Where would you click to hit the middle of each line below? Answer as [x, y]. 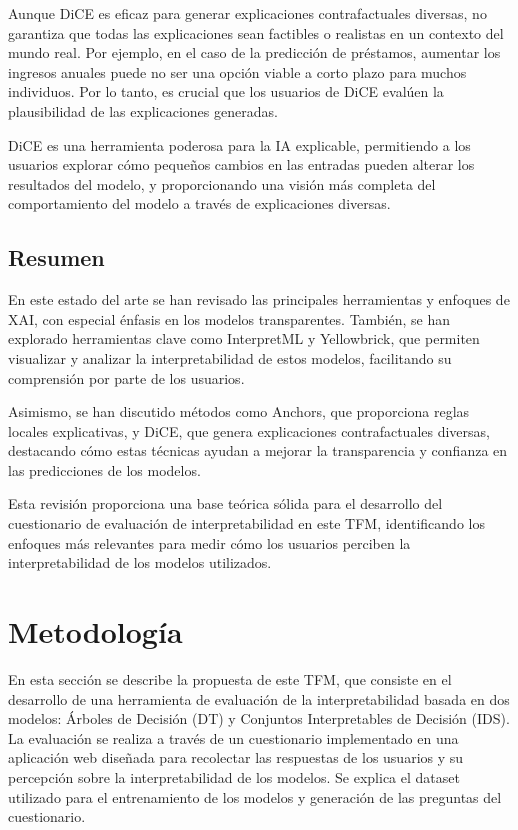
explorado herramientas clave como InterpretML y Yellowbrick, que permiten [244, 338]
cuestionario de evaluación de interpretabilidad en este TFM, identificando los [246, 523]
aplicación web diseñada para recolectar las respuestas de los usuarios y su [236, 757]
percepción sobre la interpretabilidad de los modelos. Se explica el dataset [234, 776]
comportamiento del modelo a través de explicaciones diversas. [199, 203]
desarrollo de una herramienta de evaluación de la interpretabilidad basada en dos [259, 698]
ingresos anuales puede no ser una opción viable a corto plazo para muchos [237, 71]
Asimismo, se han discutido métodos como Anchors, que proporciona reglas [239, 411]
